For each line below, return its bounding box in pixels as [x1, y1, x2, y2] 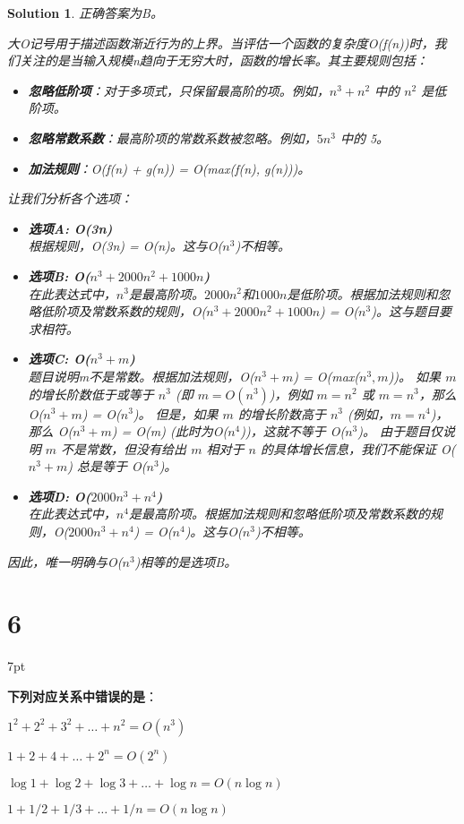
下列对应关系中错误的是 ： [7, 686, 158, 705]
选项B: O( [28, 266, 90, 285]
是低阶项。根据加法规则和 [287, 284, 438, 303]
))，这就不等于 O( [240, 422, 346, 441]
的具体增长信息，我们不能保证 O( [260, 439, 456, 458]
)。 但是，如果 [133, 404, 219, 423]
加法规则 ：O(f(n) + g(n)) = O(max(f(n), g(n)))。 [28, 159, 311, 177]
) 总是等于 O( [67, 457, 147, 476]
